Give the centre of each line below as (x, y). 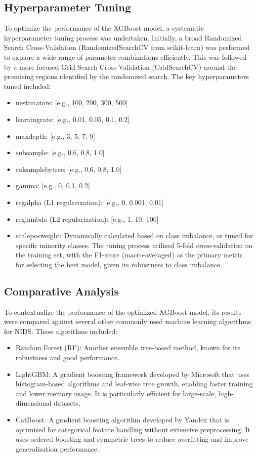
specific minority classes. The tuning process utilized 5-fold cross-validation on (134, 245)
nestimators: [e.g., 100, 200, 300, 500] (72, 103)
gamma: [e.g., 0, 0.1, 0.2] (53, 186)
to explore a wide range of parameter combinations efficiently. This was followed (125, 57)
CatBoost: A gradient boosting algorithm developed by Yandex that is (122, 420)
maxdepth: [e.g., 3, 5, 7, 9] (55, 136)
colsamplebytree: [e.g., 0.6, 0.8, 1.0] (68, 169)
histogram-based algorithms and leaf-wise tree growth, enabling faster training (134, 384)
